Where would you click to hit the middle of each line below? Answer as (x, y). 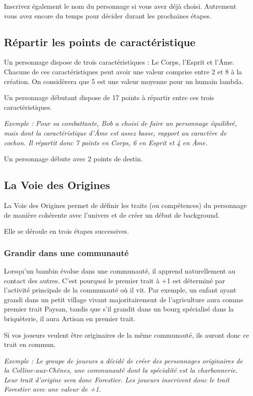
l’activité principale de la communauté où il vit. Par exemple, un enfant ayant (120, 290)
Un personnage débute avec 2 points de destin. (73, 159)
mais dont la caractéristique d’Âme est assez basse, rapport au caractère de (115, 132)
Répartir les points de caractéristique (100, 42)
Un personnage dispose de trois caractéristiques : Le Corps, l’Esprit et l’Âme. (119, 62)
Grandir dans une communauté (66, 252)
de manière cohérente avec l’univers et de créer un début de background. (112, 215)
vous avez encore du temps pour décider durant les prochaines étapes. (108, 15)
